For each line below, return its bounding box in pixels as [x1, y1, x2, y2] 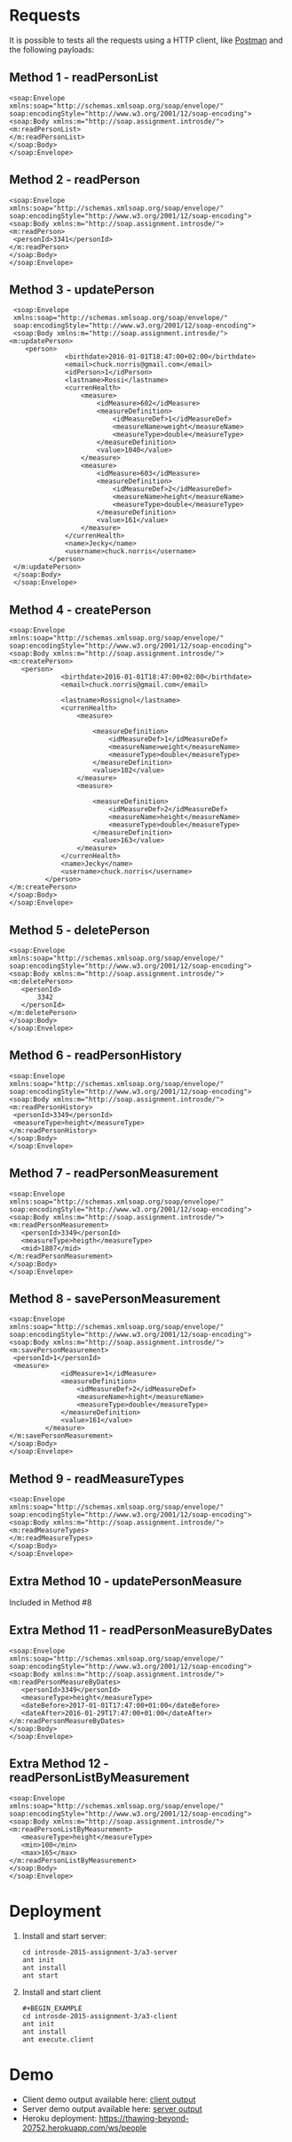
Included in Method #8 [9, 1598, 92, 1608]
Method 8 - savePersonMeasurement [9, 1292, 221, 1307]
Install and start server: [21, 1930, 107, 1941]
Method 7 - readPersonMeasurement [9, 1166, 219, 1181]
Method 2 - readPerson [9, 173, 140, 188]
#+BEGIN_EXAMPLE [21, 2003, 83, 2013]
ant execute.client [21, 2034, 95, 2044]
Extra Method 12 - [9, 1756, 109, 1771]
